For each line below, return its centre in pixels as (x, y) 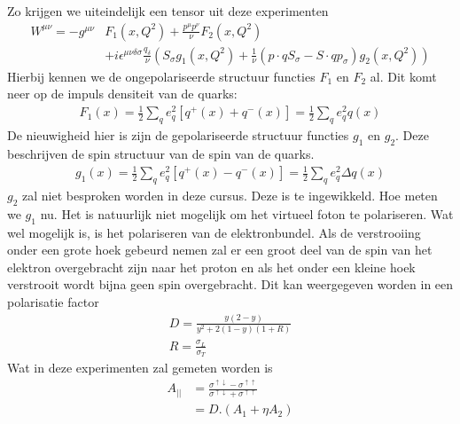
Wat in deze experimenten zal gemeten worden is (140, 368)
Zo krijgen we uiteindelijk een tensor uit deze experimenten (168, 11)
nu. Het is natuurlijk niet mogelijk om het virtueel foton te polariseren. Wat (247, 213)
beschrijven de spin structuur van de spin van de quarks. (161, 153)
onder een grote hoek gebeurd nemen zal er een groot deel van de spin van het (220, 250)
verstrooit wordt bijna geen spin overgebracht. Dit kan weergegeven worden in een (230, 284)
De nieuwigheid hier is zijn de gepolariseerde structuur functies (178, 135)
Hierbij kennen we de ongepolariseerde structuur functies (161, 76)
